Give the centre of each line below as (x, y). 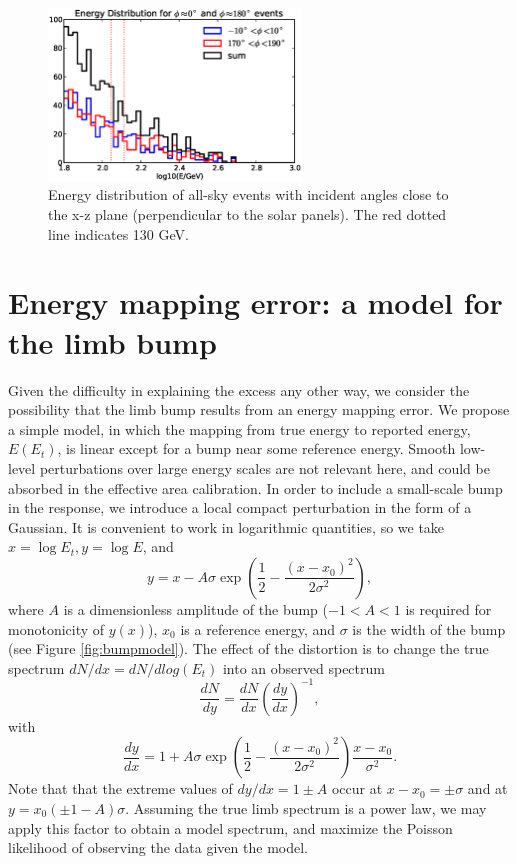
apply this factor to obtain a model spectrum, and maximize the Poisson (230, 827)
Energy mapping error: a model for (255, 302)
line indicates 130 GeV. (118, 233)
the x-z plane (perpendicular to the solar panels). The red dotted (247, 214)
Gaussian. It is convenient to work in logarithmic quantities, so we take (226, 526)
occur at (357, 788)
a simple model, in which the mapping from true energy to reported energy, (239, 428)
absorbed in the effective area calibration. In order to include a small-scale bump (255, 487)
